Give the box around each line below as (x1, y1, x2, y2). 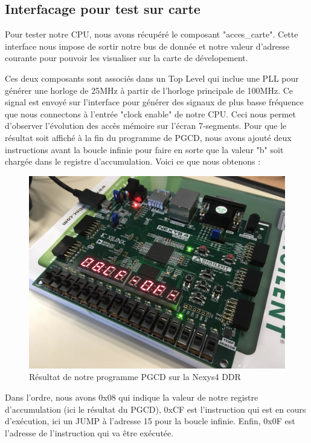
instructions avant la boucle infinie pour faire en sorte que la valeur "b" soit (5, 143, 284, 156)
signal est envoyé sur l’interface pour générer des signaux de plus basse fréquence (5, 96, 304, 108)
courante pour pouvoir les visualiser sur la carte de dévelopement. (5, 51, 248, 64)
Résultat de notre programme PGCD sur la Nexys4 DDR (29, 370, 241, 383)
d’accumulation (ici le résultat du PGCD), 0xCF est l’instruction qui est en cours (5, 402, 306, 415)
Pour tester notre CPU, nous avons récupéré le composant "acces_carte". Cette (5, 28, 298, 41)
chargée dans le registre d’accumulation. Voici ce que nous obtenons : (5, 155, 261, 168)
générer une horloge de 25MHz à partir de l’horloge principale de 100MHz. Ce (5, 84, 293, 96)
